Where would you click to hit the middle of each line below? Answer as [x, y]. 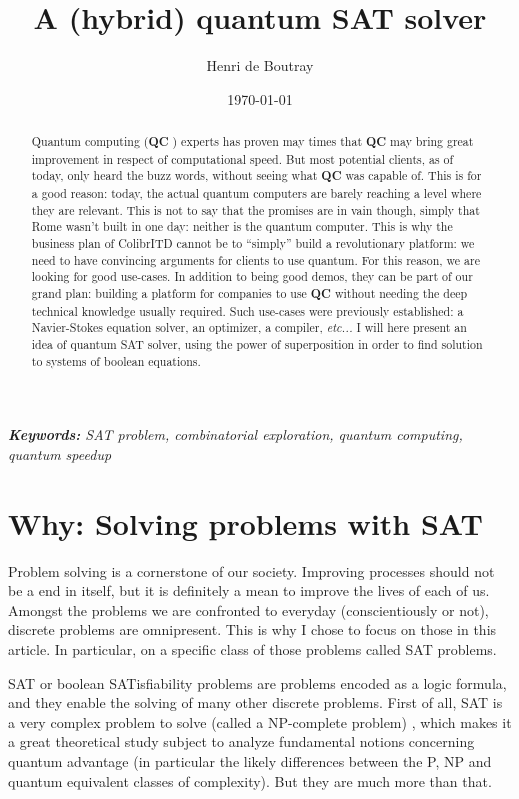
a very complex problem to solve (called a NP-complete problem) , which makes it [260, 721]
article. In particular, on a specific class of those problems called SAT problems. [252, 648]
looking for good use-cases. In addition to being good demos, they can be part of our [252, 276]
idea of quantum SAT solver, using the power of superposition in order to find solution [257, 343]
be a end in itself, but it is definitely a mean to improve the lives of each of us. [249, 590]
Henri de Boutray [260, 65]
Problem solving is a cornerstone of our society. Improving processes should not [251, 570]
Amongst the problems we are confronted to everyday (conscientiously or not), [248, 609]
